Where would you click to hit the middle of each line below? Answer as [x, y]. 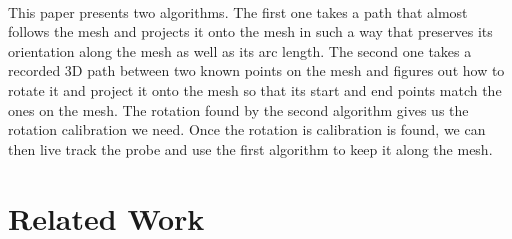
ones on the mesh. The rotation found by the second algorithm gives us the [238, 109]
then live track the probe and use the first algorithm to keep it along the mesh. [250, 148]
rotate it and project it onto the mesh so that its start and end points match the [255, 89]
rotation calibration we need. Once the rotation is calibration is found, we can [247, 129]
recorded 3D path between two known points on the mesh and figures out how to [256, 70]
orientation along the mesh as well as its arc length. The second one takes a [240, 50]
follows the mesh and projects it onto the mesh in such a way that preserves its [250, 31]
